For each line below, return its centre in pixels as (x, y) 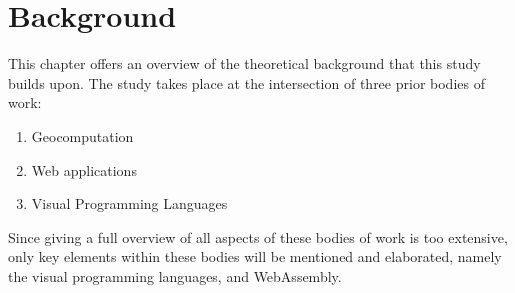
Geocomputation (82, 135)
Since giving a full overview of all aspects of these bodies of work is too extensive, (258, 236)
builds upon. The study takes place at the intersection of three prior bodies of (246, 82)
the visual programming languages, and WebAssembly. (175, 275)
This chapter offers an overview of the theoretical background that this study (244, 63)
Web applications (84, 169)
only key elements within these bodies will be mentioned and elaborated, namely (255, 256)
